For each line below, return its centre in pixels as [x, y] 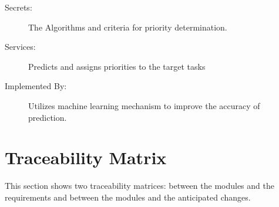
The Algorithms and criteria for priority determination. [128, 27]
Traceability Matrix [86, 157]
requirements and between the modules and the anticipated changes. [128, 197]
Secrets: [19, 7]
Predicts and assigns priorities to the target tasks [117, 66]
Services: [20, 47]
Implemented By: [36, 86]
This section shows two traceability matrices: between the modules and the [139, 186]
